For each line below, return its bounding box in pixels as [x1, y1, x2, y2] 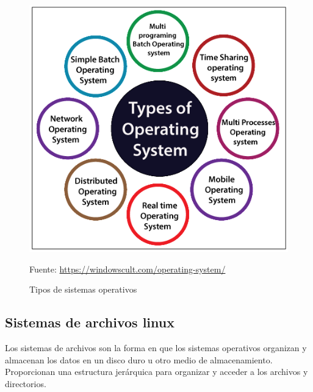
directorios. [5, 377, 46, 390]
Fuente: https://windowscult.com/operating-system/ [29, 262, 226, 275]
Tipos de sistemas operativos [29, 283, 137, 296]
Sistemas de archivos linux [5, 313, 174, 332]
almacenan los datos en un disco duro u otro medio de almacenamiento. [5, 353, 273, 366]
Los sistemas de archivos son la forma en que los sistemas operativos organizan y [5, 341, 307, 354]
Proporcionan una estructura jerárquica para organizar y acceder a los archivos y [5, 365, 308, 378]
